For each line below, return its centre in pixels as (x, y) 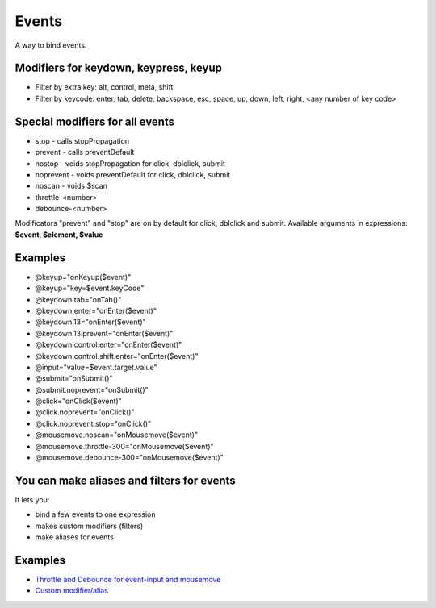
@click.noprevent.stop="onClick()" (93, 423)
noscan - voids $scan (71, 186)
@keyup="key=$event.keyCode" (90, 288)
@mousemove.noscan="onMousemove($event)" (116, 435)
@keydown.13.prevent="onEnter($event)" (104, 333)
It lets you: (32, 499)
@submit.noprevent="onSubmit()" (92, 389)
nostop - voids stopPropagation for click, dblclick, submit (130, 163)
